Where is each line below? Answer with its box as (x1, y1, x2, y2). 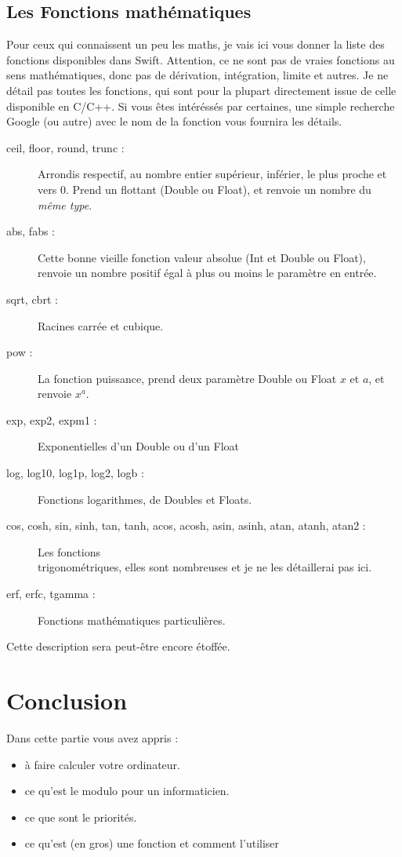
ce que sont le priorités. (24, 808, 137, 825)
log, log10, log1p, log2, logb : (6, 465, 144, 481)
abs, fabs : (6, 223, 55, 239)
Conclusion (6, 684, 128, 717)
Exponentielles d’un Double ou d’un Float (38, 438, 239, 454)
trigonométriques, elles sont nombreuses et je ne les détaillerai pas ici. (38, 559, 372, 575)
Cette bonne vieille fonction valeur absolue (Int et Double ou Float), (38, 249, 366, 265)
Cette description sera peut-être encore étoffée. (6, 638, 230, 655)
